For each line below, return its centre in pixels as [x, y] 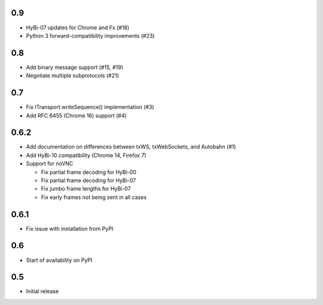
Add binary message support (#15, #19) [75, 67]
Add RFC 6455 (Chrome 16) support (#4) [76, 115]
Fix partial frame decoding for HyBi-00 [89, 172]
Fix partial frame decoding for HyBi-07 [89, 180]
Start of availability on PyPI [59, 260]
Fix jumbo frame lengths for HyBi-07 [86, 189]
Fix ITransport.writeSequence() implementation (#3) [90, 107]
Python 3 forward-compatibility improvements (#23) [90, 35]
